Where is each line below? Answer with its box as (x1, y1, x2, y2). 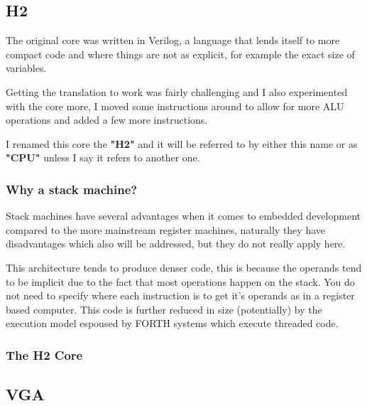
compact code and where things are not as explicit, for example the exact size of (6, 46, 355, 61)
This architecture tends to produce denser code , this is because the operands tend (6, 260, 362, 274)
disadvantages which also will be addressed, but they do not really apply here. (6, 236, 346, 251)
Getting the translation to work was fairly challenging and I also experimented (6, 84, 348, 99)
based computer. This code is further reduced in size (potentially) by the (6, 301, 322, 316)
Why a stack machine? (6, 180, 138, 198)
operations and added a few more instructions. (6, 112, 208, 127)
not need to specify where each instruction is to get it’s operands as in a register (6, 288, 355, 303)
